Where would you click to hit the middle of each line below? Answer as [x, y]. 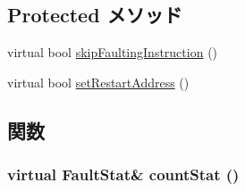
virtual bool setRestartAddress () [98, 82]
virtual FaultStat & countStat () [123, 174]
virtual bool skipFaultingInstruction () [113, 52]
